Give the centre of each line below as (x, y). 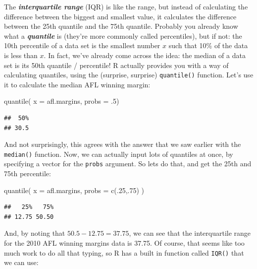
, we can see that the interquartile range (190, 233)
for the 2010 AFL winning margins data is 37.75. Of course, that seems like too (124, 243)
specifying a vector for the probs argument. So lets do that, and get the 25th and (128, 164)
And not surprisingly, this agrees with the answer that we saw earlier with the (123, 144)
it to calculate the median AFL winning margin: (77, 84)
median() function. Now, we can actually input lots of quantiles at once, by (119, 154)
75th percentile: (27, 173)
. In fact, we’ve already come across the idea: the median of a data (145, 55)
